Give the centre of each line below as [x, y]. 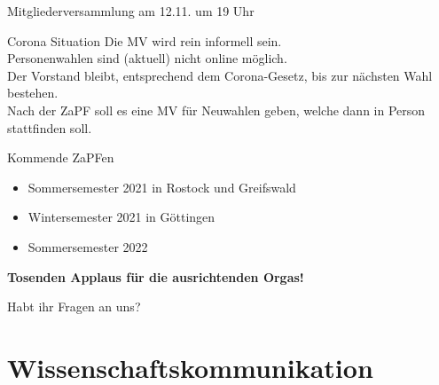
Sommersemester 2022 [88, 246]
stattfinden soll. [50, 127]
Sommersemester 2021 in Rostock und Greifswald [162, 187]
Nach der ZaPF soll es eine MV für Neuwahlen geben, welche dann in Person [216, 110]
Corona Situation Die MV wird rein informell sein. [145, 40]
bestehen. [33, 93]
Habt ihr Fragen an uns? [74, 306]
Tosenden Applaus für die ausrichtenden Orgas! [156, 276]
